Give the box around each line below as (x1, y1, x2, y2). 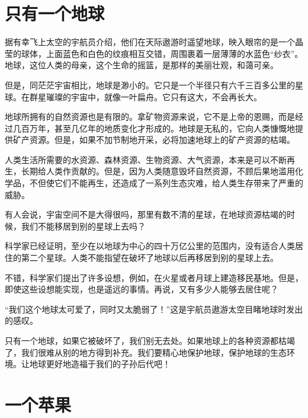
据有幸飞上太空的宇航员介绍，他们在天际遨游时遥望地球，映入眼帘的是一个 (5, 36, 295, 48)
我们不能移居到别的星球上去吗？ (21, 219, 146, 232)
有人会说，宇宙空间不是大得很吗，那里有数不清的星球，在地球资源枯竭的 (5, 208, 287, 221)
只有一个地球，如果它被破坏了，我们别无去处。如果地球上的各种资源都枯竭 (5, 334, 295, 346)
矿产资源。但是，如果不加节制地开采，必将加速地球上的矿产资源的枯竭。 (12, 133, 295, 146)
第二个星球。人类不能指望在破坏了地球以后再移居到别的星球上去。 (21, 251, 278, 264)
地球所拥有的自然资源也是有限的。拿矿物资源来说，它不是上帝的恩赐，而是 (5, 110, 295, 123)
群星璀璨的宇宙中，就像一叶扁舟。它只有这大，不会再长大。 (29, 90, 262, 103)
